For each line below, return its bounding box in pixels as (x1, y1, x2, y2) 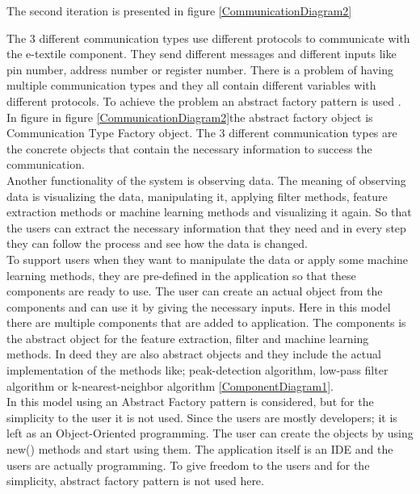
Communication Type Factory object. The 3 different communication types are (6, 124, 397, 141)
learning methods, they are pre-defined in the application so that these (6, 266, 356, 283)
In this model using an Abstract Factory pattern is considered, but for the (6, 393, 374, 410)
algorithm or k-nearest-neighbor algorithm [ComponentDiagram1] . (6, 377, 334, 394)
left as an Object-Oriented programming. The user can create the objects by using (6, 425, 414, 442)
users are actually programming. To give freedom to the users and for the (6, 456, 370, 473)
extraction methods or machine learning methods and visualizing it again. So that (6, 203, 412, 220)
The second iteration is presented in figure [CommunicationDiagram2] (6, 2, 352, 19)
